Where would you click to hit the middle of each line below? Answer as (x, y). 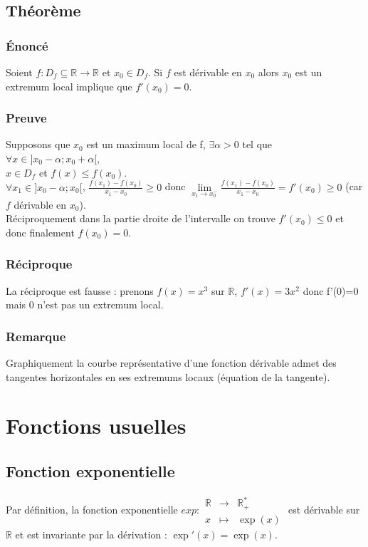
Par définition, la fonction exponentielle (92, 509)
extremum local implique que (69, 86)
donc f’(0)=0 (331, 290)
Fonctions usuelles (96, 426)
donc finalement (40, 232)
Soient (19, 72)
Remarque (36, 336)
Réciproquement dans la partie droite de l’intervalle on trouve (141, 218)
